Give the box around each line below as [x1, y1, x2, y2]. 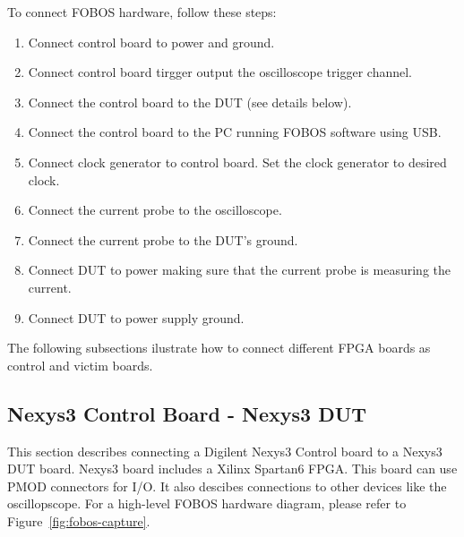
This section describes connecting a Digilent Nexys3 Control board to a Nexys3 [7, 441, 443, 460]
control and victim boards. [7, 355, 153, 374]
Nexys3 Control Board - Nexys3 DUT [7, 399, 367, 427]
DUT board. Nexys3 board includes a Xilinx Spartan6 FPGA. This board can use [7, 459, 458, 478]
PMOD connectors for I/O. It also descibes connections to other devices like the [7, 476, 447, 495]
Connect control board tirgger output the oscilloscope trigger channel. [28, 63, 412, 81]
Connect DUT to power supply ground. [28, 308, 245, 327]
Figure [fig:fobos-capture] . [7, 511, 150, 530]
